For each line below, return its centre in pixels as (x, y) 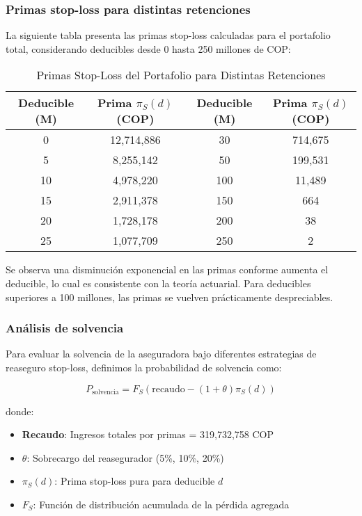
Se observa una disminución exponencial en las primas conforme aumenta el (167, 269)
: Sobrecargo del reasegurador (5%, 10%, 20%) (125, 457)
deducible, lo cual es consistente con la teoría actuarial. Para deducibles (158, 283)
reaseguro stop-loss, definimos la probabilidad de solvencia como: (144, 367)
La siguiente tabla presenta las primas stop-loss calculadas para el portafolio (168, 35)
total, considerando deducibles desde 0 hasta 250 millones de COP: (148, 48)
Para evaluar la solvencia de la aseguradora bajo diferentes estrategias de (161, 354)
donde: (20, 411)
